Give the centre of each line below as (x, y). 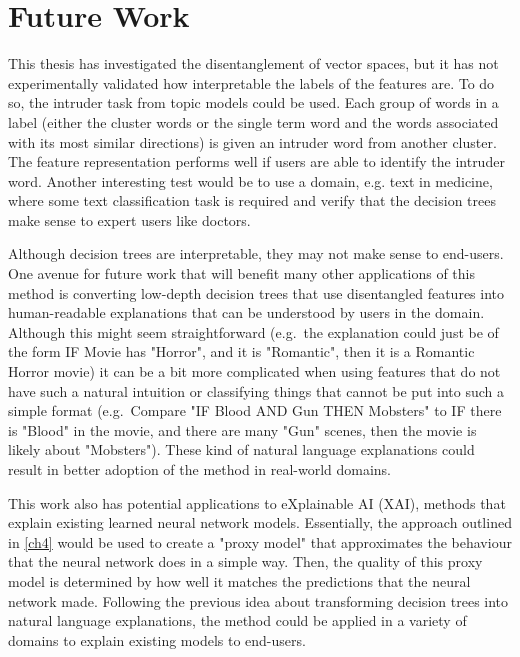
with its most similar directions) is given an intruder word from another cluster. (252, 141)
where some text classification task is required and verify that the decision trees (252, 200)
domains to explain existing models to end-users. (157, 639)
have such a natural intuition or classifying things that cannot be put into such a (256, 390)
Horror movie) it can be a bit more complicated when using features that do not (254, 371)
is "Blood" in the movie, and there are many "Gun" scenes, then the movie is (242, 429)
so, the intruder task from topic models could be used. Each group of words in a (253, 102)
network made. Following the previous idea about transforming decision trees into (258, 600)
